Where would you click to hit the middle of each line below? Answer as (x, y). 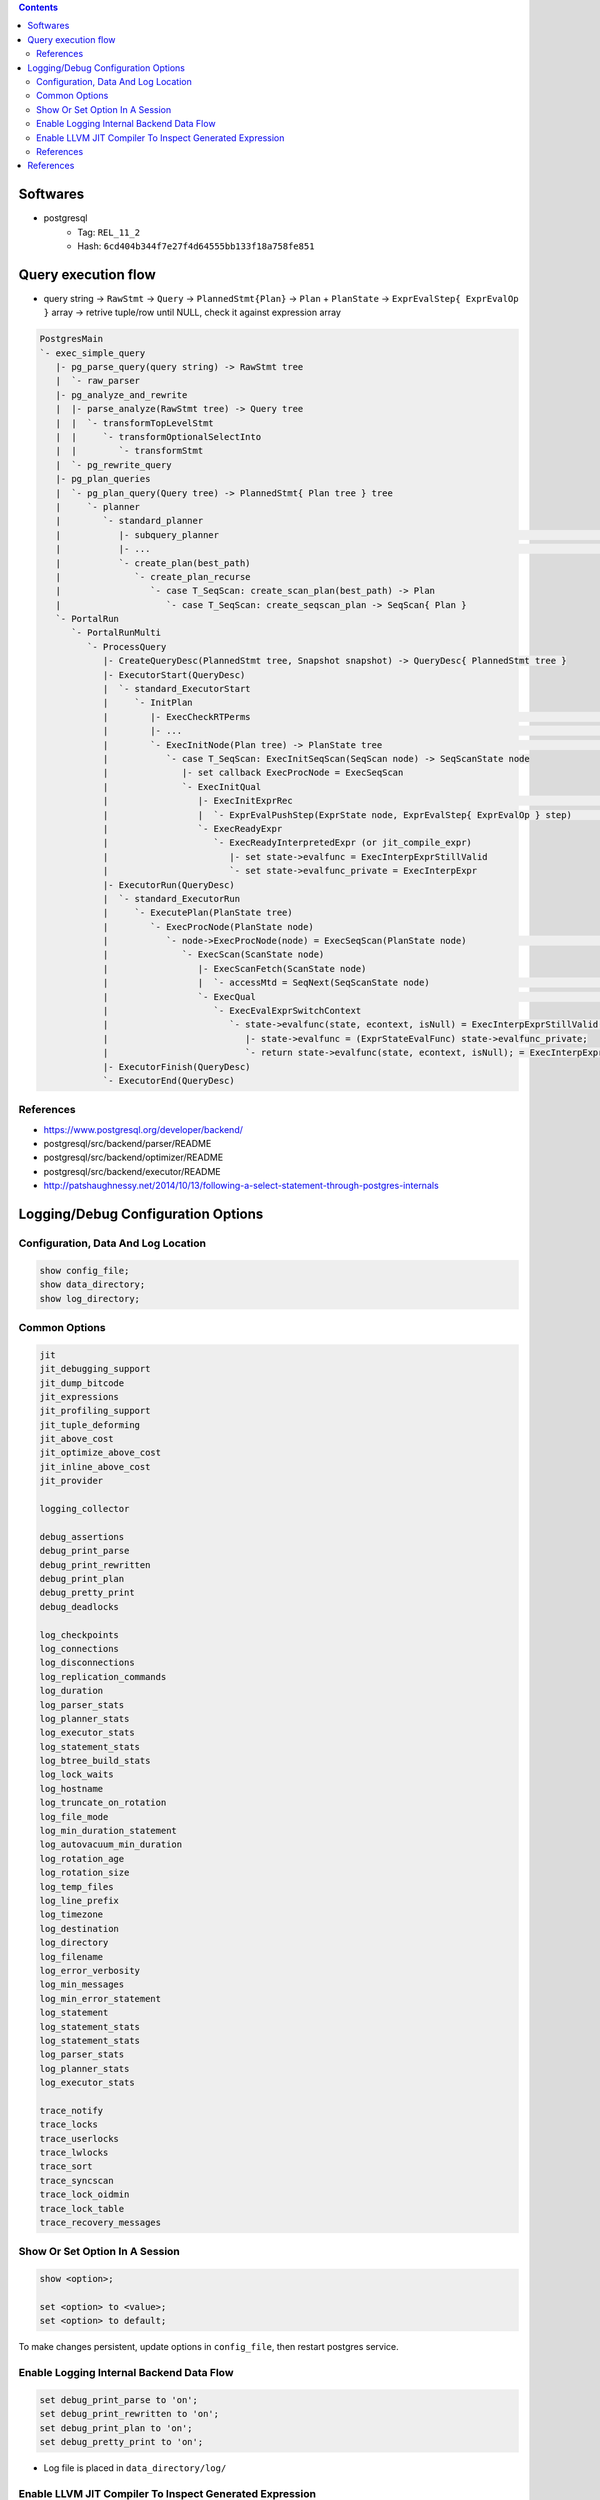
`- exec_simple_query (92, 353)
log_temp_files (76, 1886)
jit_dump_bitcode (82, 1383)
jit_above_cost (76, 1439)
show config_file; (84, 1270)
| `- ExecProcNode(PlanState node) (208, 926)
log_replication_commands (103, 1676)
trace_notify (71, 2110)
